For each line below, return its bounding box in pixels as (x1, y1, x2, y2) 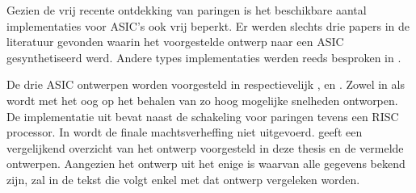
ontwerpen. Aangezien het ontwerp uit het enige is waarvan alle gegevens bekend (6, 155, 405, 172)
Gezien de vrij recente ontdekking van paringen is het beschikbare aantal (6, 2, 367, 18)
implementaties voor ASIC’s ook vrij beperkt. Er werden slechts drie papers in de (6, 17, 410, 34)
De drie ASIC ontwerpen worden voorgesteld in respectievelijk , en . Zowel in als (6, 76, 405, 93)
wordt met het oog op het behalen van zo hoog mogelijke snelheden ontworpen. (6, 91, 398, 108)
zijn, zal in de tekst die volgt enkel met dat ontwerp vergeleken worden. (6, 170, 360, 187)
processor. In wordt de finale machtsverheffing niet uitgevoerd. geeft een (6, 124, 363, 141)
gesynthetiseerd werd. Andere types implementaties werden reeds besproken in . (6, 48, 401, 65)
